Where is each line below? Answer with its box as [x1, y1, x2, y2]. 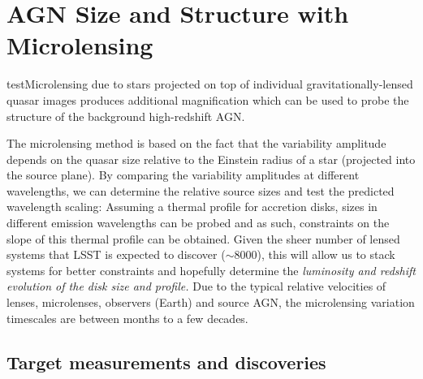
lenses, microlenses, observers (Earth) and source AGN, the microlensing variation [6, 294, 415, 311]
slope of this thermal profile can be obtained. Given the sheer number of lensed [6, 230, 400, 247]
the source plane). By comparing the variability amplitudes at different [6, 166, 360, 183]
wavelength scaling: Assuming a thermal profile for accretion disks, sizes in [6, 198, 378, 215]
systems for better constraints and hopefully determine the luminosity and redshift [6, 261, 416, 278]
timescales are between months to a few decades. [6, 309, 248, 326]
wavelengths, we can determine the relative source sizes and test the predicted [6, 182, 395, 199]
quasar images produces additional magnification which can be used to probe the [6, 91, 409, 108]
